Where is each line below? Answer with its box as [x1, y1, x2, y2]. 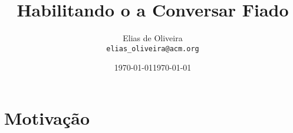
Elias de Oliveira [123, 32, 183, 44]
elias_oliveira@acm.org [106, 44, 199, 53]
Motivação [4, 105, 90, 129]
